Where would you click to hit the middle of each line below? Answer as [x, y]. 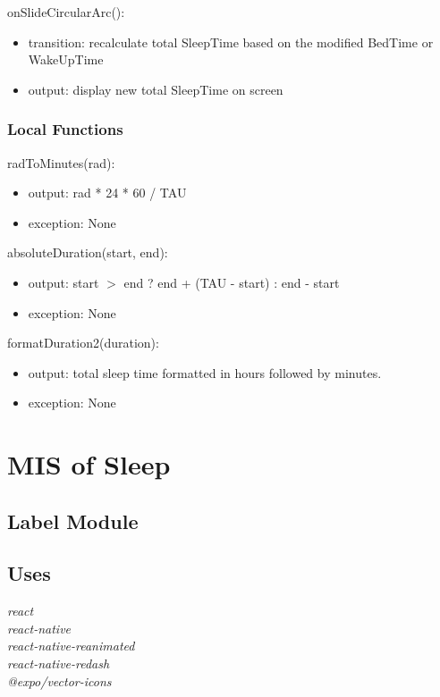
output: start [63, 282]
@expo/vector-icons [59, 680]
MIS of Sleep [89, 464]
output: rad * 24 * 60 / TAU [107, 193]
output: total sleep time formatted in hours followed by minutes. [205, 372]
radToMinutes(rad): [61, 162]
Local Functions [65, 129]
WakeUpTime [66, 59]
